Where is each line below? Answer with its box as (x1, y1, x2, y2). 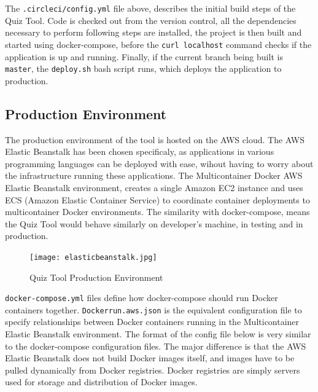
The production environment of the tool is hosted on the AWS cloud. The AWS (5, 133, 304, 146)
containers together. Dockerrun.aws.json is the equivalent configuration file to (5, 303, 302, 316)
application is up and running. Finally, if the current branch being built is (5, 50, 283, 63)
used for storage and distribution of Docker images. (5, 375, 198, 388)
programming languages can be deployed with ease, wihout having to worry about (5, 157, 314, 170)
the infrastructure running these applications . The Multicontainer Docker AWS (5, 169, 303, 182)
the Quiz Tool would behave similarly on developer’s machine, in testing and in (5, 217, 303, 230)
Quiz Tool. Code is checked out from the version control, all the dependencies (5, 14, 297, 26)
